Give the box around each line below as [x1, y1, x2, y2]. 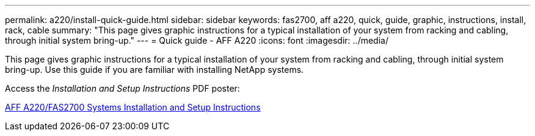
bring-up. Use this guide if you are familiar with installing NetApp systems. [5, 64, 304, 75]
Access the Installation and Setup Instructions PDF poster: [5, 83, 240, 93]
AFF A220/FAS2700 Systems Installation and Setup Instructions [5, 102, 261, 112]
